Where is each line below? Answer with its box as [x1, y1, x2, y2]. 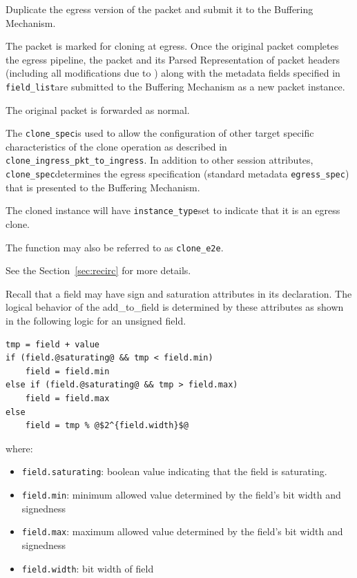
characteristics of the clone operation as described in [6, 139, 227, 153]
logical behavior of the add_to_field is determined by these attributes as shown [6, 300, 344, 314]
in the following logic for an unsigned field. [6, 314, 186, 328]
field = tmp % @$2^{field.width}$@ [25, 421, 189, 431]
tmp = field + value [6, 339, 100, 349]
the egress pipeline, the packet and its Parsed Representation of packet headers [6, 52, 340, 66]
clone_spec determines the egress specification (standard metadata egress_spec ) [6, 166, 349, 181]
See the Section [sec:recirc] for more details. [6, 263, 191, 278]
